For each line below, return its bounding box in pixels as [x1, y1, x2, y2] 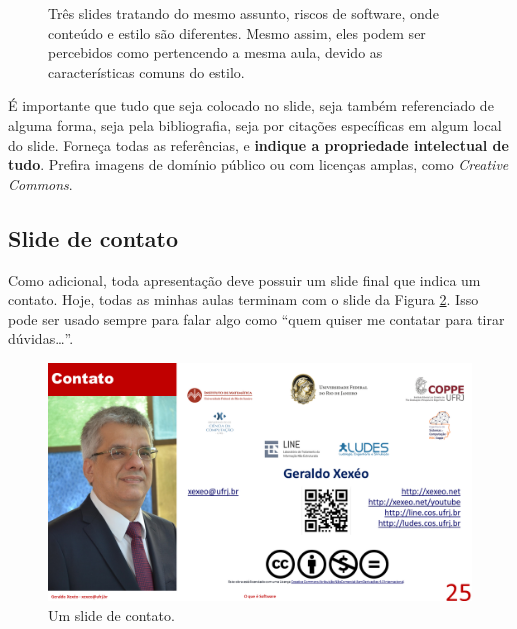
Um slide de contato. [48, 605, 175, 626]
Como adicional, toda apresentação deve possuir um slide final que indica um [8, 269, 481, 290]
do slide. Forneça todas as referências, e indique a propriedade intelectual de [8, 134, 509, 155]
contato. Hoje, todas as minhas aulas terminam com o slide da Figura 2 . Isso [8, 289, 479, 310]
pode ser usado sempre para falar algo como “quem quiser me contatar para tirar [8, 308, 505, 329]
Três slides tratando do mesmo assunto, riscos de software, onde [48, 3, 439, 23]
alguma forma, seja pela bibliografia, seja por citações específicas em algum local [8, 114, 502, 135]
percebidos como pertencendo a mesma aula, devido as [48, 42, 383, 63]
